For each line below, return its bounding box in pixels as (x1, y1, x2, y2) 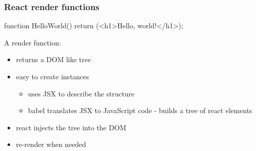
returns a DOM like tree (16, 54, 91, 65)
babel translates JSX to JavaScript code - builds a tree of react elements (28, 105, 252, 116)
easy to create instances (16, 71, 89, 81)
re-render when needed (16, 139, 86, 149)
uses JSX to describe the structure (28, 88, 135, 98)
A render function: (4, 37, 61, 47)
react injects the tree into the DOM (16, 122, 126, 132)
